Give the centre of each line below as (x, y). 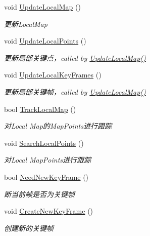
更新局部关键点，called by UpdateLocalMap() (75, 57)
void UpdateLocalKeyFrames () (53, 75)
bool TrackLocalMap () (40, 109)
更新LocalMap (26, 24)
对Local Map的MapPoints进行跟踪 (58, 126)
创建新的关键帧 (29, 228)
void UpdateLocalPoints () (45, 41)
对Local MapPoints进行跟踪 (48, 160)
